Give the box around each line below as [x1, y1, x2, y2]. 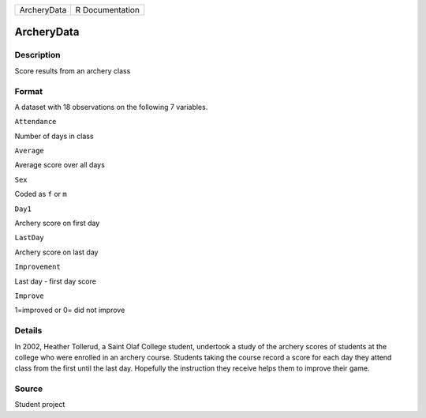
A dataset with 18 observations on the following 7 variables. [14, 102, 208, 111]
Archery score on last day [14, 247, 99, 257]
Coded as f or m [14, 190, 67, 199]
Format [14, 85, 43, 96]
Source [14, 383, 43, 394]
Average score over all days [14, 160, 106, 170]
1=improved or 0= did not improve [14, 305, 125, 315]
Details [14, 325, 43, 336]
